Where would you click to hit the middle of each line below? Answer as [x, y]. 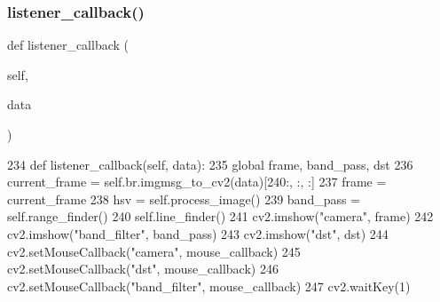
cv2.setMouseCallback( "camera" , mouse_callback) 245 [154, 251]
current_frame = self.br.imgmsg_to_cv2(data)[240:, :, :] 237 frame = [197, 182]
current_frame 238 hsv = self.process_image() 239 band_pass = [184, 199]
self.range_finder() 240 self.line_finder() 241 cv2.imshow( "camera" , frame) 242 [220, 216]
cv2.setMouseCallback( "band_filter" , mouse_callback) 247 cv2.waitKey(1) [209, 286]
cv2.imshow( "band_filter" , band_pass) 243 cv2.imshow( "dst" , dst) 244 [198, 233]
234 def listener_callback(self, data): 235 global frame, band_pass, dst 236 [210, 164]
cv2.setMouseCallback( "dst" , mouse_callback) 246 [143, 269]
